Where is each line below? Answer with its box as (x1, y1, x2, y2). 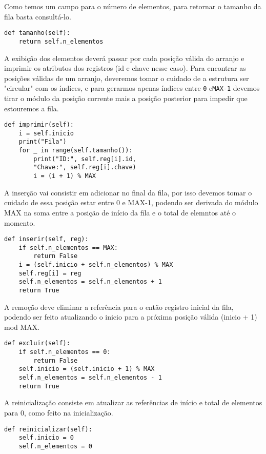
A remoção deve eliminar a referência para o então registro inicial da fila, (4, 301, 234, 312)
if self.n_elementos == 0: (18, 348, 111, 356)
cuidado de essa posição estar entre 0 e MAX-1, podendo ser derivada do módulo (4, 197, 258, 208)
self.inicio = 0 (18, 434, 74, 442)
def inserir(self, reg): (4, 235, 89, 243)
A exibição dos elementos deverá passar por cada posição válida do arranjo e (4, 52, 244, 63)
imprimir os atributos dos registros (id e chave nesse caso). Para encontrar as (4, 63, 246, 73)
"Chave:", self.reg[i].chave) (33, 164, 136, 171)
